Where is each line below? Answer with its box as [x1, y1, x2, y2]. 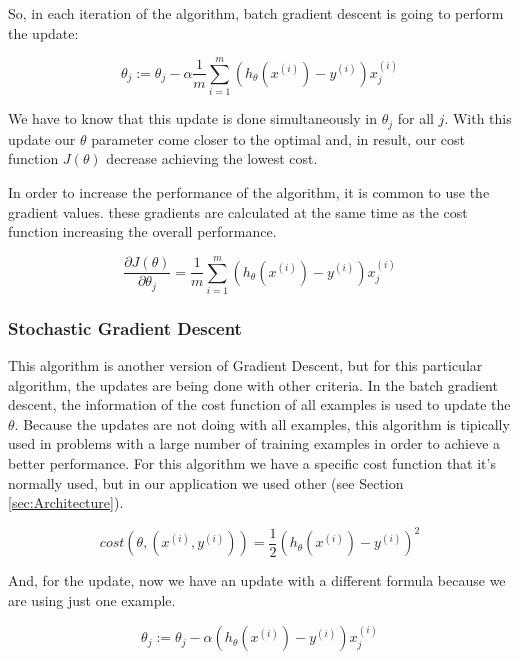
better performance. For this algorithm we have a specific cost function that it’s [8, 453, 496, 474]
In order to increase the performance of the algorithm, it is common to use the [8, 181, 490, 202]
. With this [444, 108, 512, 129]
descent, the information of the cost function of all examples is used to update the [8, 394, 511, 415]
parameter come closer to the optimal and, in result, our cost [91, 128, 465, 149]
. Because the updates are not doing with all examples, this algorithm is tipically [14, 413, 510, 434]
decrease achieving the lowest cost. [106, 148, 318, 169]
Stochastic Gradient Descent [8, 315, 242, 340]
